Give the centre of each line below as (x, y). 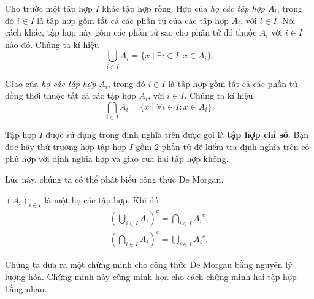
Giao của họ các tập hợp (51, 83)
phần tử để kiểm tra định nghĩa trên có (235, 146)
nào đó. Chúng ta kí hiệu (52, 44)
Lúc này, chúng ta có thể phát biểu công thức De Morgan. (114, 179)
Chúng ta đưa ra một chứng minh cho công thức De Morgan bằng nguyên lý (149, 264)
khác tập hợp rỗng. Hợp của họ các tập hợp (183, 8)
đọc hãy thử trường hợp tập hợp (66, 146)
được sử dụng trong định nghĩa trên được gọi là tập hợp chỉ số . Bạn (177, 134)
